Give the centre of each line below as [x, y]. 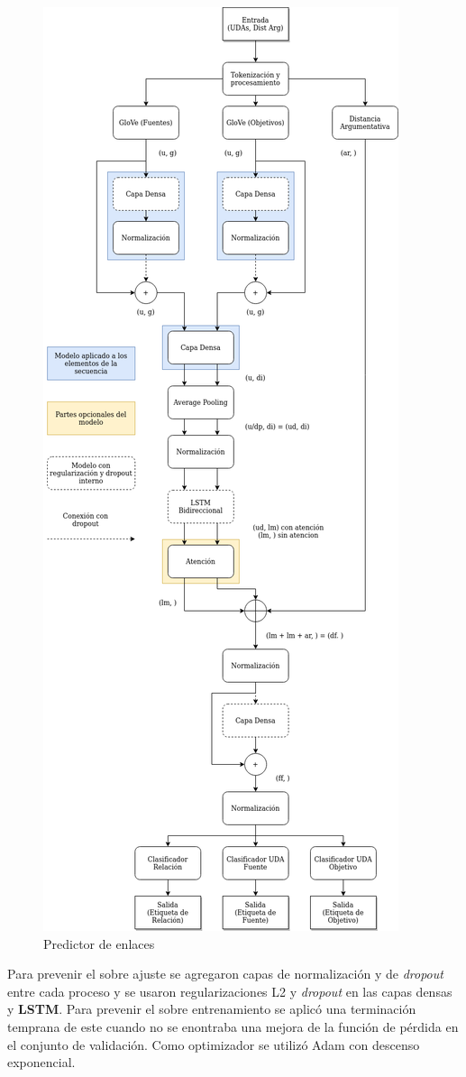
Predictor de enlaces [99, 943]
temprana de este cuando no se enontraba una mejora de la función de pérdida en [233, 1026]
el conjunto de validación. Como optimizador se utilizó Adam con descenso [214, 1044]
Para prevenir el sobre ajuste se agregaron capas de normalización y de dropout [225, 974]
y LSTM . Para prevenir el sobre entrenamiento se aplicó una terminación [212, 1009]
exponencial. [41, 1062]
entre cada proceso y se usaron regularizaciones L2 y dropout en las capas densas [230, 991]
